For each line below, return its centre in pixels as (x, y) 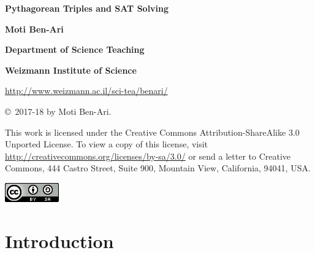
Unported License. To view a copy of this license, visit (107, 144)
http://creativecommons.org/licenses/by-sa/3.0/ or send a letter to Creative (148, 156)
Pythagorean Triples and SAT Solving (87, 8)
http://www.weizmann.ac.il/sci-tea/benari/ (86, 91)
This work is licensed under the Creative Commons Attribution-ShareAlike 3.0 (152, 132)
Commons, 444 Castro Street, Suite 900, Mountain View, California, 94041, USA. (158, 168)
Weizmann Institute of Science (71, 70)
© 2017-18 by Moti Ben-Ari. (58, 111)
